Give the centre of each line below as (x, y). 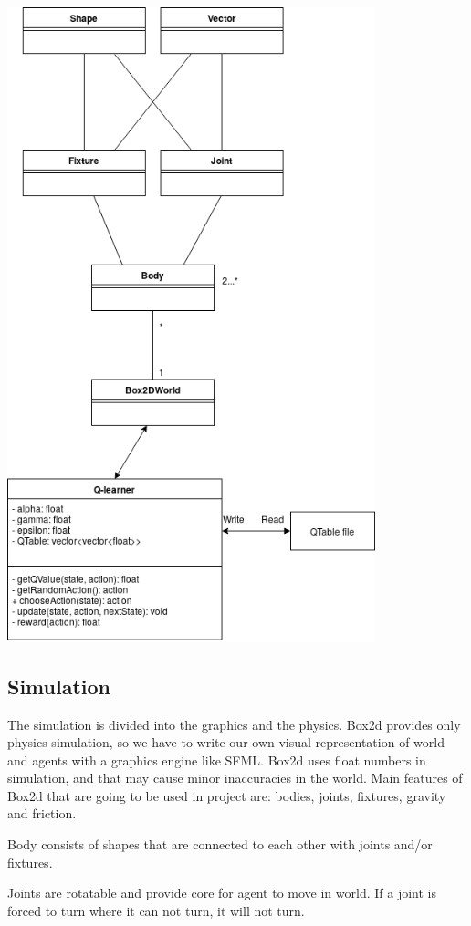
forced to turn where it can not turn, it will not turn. (156, 910)
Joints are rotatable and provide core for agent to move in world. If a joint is (222, 893)
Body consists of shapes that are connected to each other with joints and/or (220, 844)
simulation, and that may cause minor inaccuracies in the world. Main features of (235, 778)
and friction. (42, 813)
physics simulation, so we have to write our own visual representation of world (226, 742)
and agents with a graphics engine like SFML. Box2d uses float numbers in (217, 760)
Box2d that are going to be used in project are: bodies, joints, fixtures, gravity (227, 795)
